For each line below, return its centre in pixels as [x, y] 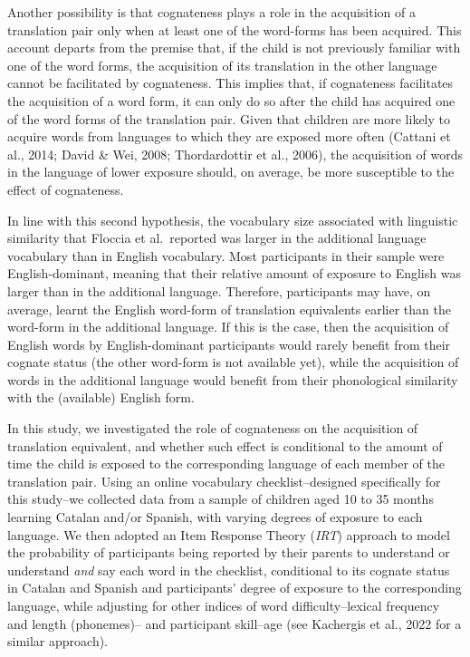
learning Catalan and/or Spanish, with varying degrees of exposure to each [215, 517]
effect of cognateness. [66, 189]
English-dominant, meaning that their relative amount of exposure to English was [234, 273]
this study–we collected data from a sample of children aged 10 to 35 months [221, 499]
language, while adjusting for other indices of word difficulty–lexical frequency [224, 605]
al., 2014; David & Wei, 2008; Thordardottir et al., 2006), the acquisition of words [235, 154]
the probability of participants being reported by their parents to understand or [229, 552]
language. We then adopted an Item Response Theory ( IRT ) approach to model [229, 534]
